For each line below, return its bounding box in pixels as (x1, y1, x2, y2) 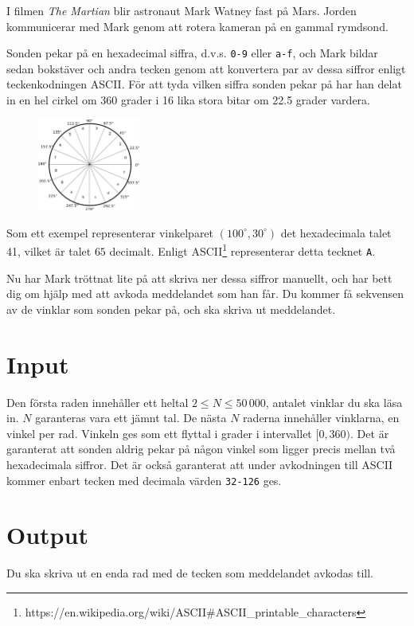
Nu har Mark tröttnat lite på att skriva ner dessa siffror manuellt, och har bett (6, 269, 393, 286)
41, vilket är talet (6, 243, 92, 260)
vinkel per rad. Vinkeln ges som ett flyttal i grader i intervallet (6, 425, 312, 441)
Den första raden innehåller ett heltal (6, 393, 189, 410)
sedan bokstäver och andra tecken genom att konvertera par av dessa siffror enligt (6, 60, 406, 76)
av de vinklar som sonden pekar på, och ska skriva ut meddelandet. (6, 300, 336, 317)
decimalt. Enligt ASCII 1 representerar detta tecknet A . (109, 241, 376, 260)
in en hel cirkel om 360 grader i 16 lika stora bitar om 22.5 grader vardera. (6, 92, 370, 108)
